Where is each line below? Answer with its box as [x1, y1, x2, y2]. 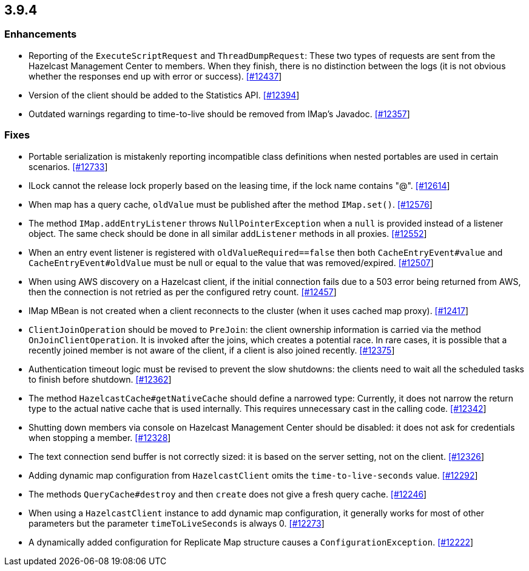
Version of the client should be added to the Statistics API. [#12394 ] [29, 89, 300, 100]
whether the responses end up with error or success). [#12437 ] [29, 70, 282, 81]
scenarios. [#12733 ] [29, 161, 108, 172]
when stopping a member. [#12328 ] [29, 432, 171, 443]
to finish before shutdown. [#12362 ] [29, 374, 172, 385]
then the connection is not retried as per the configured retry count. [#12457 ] [29, 286, 337, 297]
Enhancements [4, 28, 77, 41]
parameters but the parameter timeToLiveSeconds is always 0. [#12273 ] [29, 518, 325, 528]
